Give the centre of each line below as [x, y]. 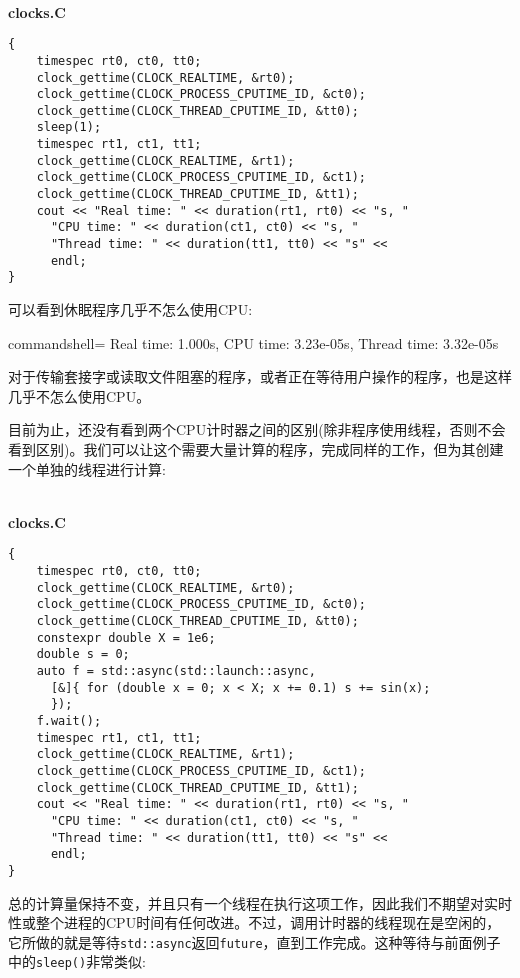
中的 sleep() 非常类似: [77, 961]
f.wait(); [69, 720]
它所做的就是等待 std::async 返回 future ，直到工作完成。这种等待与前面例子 [254, 941]
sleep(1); [69, 127]
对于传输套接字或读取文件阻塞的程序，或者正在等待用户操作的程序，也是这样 [260, 376]
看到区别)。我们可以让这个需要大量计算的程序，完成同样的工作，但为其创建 [256, 449]
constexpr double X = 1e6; [126, 637]
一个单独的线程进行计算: [87, 468]
